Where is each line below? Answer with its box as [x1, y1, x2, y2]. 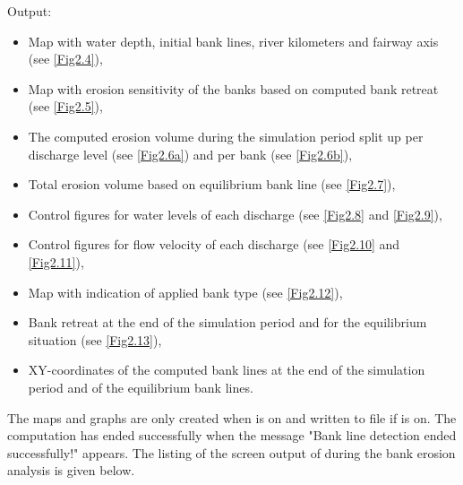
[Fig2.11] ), [28, 252, 84, 271]
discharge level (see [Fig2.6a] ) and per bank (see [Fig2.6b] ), [28, 144, 353, 163]
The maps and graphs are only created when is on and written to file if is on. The [7, 408, 457, 427]
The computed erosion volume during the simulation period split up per [28, 126, 424, 145]
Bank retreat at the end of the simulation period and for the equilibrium [28, 313, 427, 332]
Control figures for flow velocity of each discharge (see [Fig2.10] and [28, 235, 400, 254]
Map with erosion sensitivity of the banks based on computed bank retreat [28, 79, 439, 98]
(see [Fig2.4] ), [28, 49, 103, 68]
